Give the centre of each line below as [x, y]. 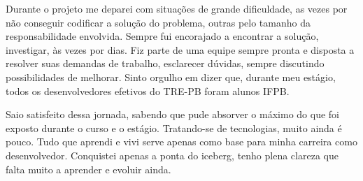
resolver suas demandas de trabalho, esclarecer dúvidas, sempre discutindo [165, 63]
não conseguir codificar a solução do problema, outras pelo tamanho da [158, 22]
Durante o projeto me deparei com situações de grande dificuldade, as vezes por [177, 8]
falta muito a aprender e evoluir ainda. [88, 169]
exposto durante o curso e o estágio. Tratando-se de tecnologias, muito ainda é [174, 128]
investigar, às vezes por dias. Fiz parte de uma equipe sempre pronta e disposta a [180, 49]
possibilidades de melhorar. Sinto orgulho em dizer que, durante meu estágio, [171, 77]
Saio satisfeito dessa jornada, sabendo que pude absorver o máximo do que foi [172, 114]
